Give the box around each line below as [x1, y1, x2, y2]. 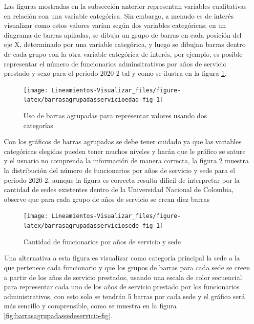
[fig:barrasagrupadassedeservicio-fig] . [4, 310, 112, 320]
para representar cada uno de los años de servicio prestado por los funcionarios [4, 281, 240, 292]
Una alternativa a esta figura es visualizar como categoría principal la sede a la [4, 253, 240, 263]
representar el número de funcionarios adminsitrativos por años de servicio [4, 58, 227, 68]
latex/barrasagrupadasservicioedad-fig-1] [23, 96, 164, 104]
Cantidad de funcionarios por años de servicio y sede [23, 236, 181, 246]
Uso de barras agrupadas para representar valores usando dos [23, 110, 207, 121]
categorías [23, 120, 53, 130]
